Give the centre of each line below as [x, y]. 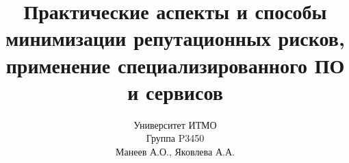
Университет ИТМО [175, 124]
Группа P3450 [175, 138]
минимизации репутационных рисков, [175, 38]
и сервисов [175, 91]
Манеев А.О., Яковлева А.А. [175, 151]
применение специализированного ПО [175, 65]
